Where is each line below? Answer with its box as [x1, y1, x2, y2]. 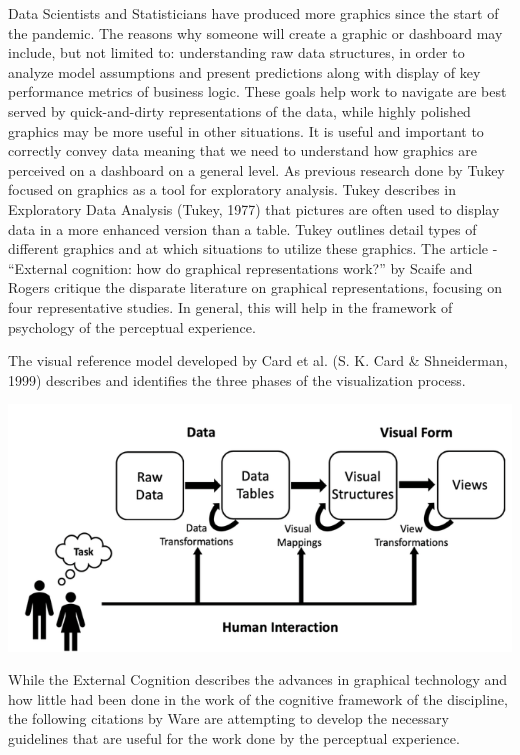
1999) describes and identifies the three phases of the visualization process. [8, 369, 466, 390]
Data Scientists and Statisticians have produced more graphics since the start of [8, 3, 499, 23]
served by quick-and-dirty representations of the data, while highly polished [8, 100, 471, 121]
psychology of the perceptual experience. [8, 316, 256, 337]
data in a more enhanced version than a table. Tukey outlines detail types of [8, 218, 477, 239]
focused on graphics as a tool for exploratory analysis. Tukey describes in [8, 179, 456, 200]
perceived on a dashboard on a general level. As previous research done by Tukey [8, 159, 505, 180]
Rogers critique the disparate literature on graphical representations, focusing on [8, 277, 503, 298]
